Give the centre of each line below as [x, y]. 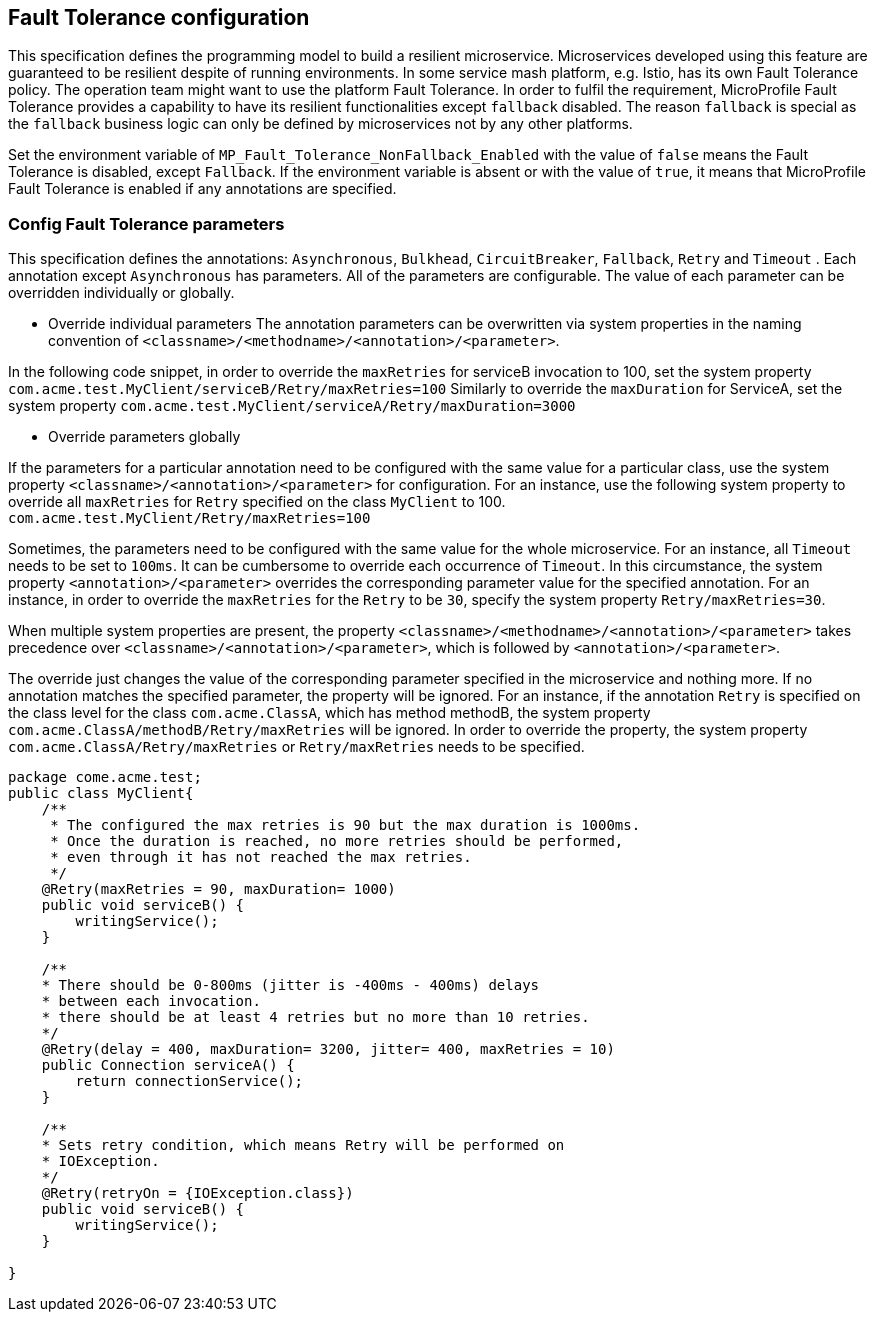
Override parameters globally [144, 437]
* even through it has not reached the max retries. [261, 857]
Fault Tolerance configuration [159, 17]
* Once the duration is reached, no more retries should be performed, [337, 841]
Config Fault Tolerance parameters [146, 223]
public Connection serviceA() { [168, 1065]
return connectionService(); [189, 1081]
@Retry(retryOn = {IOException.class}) [197, 1193]
